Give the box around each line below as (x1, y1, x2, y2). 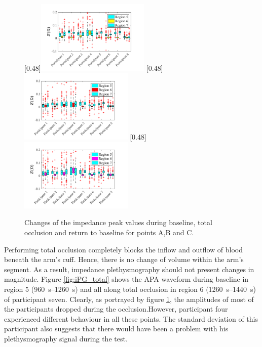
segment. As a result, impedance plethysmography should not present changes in (4, 264, 254, 274)
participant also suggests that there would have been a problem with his (4, 323, 229, 334)
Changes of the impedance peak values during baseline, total (24, 217, 212, 228)
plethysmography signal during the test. (4, 333, 128, 343)
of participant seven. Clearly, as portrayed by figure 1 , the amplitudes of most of (4, 293, 254, 304)
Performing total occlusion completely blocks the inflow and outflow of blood (4, 244, 243, 254)
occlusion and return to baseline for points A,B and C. (24, 227, 194, 238)
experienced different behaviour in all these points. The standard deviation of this (4, 313, 258, 324)
